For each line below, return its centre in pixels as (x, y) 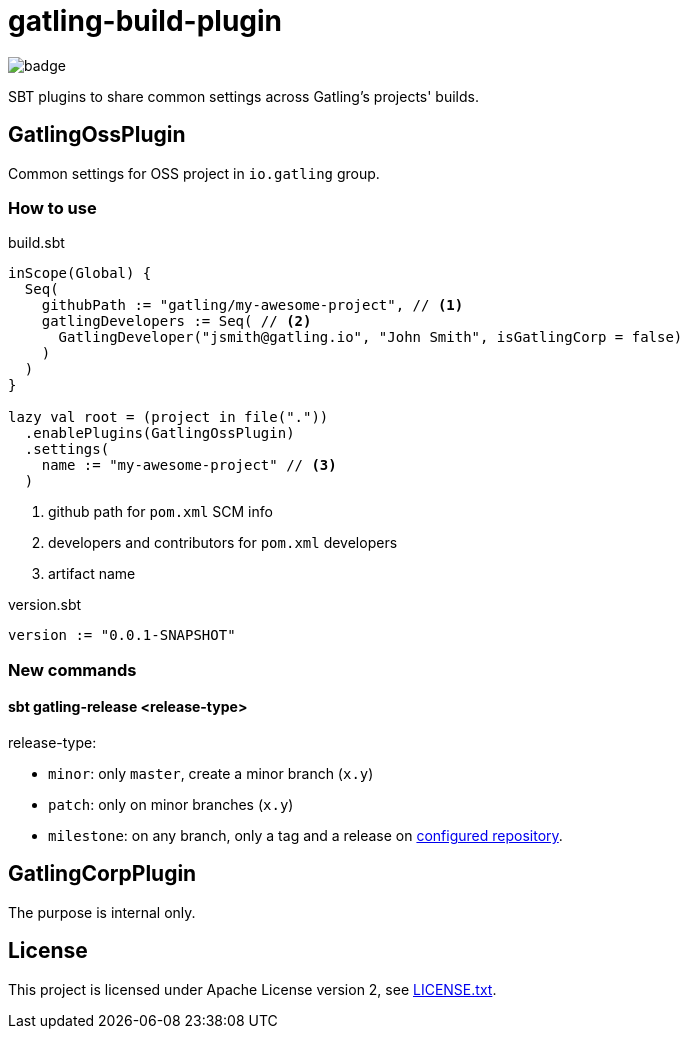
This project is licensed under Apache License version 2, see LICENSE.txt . (252, 989)
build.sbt (36, 243)
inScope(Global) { (80, 273)
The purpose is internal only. (102, 912)
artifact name (92, 574)
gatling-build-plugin (145, 21)
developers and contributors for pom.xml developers (223, 543)
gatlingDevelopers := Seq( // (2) (176, 321)
